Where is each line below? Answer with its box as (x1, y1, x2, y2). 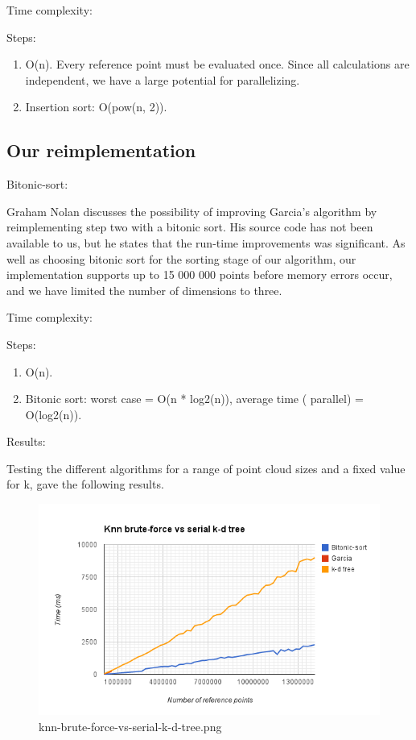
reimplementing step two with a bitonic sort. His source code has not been (6, 218, 373, 235)
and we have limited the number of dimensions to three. (6, 281, 282, 298)
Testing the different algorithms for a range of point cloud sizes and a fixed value (6, 459, 406, 476)
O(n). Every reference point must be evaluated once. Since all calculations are (25, 56, 410, 73)
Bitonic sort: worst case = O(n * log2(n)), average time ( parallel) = (25, 390, 364, 407)
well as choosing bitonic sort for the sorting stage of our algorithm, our (6, 250, 356, 267)
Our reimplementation (6, 138, 196, 163)
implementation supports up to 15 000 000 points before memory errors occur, (6, 266, 393, 283)
